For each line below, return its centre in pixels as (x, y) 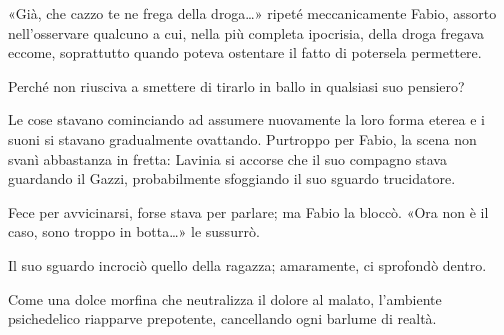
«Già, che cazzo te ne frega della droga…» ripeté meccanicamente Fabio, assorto (252, 13)
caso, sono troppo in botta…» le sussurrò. (134, 231)
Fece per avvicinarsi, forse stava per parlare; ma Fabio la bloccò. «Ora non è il (248, 211)
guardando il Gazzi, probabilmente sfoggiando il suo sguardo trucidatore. (232, 178)
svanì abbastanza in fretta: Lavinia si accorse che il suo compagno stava (227, 158)
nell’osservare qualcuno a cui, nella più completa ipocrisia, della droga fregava (246, 32)
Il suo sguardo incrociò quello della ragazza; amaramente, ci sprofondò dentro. (247, 264)
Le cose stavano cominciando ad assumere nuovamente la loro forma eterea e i (246, 119)
